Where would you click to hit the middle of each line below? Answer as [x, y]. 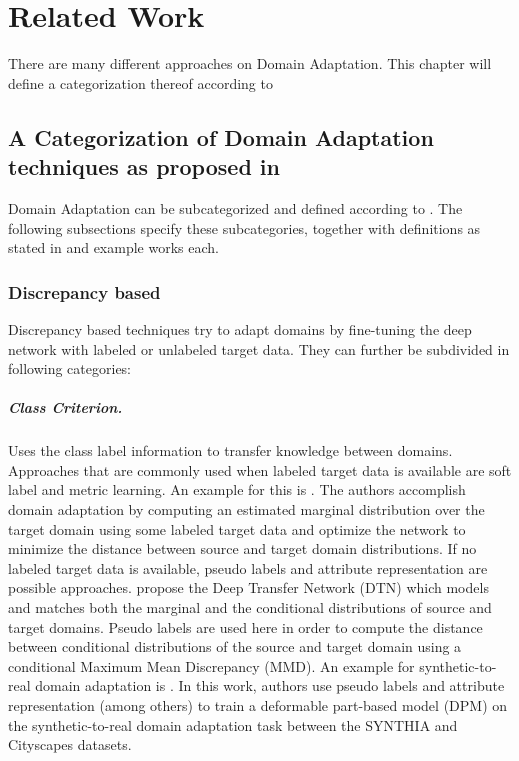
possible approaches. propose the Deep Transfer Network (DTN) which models [248, 587]
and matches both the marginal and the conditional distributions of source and [250, 607]
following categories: [70, 368]
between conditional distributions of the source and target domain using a [235, 646]
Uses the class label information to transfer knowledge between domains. [230, 450]
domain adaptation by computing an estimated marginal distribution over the [246, 509]
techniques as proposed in [144, 166]
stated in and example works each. [113, 247]
